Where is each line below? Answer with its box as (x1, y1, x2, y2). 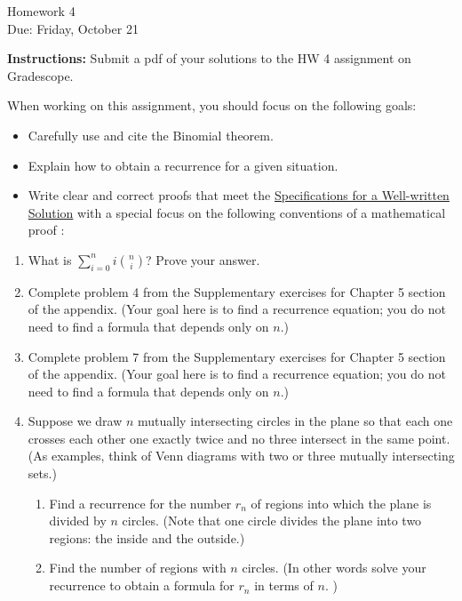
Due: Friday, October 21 (7, 19, 139, 37)
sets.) (28, 464, 57, 483)
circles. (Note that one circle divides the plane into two (122, 511, 422, 530)
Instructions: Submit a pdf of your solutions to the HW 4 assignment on (7, 49, 411, 68)
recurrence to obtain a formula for (49, 576, 235, 595)
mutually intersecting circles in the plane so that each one (138, 412, 453, 430)
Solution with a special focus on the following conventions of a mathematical (28, 203, 446, 221)
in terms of (254, 576, 314, 595)
